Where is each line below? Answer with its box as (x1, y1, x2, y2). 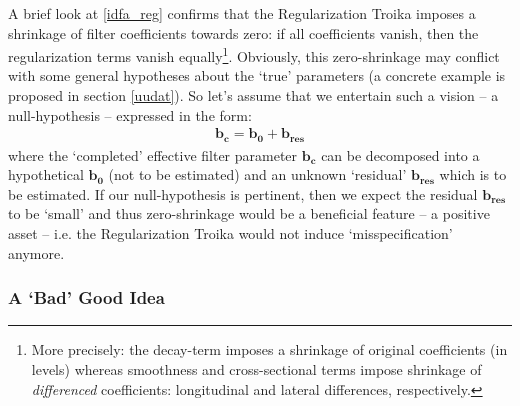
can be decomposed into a (321, 144, 480, 165)
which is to (439, 164, 507, 185)
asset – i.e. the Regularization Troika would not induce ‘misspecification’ (8, 223, 453, 244)
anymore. (8, 242, 65, 263)
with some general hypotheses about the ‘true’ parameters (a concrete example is (8, 65, 506, 86)
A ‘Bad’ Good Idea (8, 285, 165, 310)
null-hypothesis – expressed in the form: (8, 104, 252, 125)
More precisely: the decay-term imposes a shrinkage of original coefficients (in (31, 339, 508, 360)
